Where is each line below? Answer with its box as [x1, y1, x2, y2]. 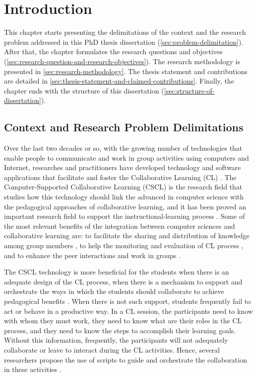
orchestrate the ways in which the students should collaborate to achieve [4, 286, 224, 296]
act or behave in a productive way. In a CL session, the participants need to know [4, 305, 253, 316]
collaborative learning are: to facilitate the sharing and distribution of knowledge [4, 230, 250, 241]
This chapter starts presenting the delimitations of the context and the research [4, 27, 246, 37]
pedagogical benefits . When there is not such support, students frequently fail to [4, 295, 251, 306]
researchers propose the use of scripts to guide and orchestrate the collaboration [4, 354, 247, 365]
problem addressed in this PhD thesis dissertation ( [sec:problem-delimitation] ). [4, 36, 244, 47]
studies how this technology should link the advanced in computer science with [4, 191, 244, 202]
